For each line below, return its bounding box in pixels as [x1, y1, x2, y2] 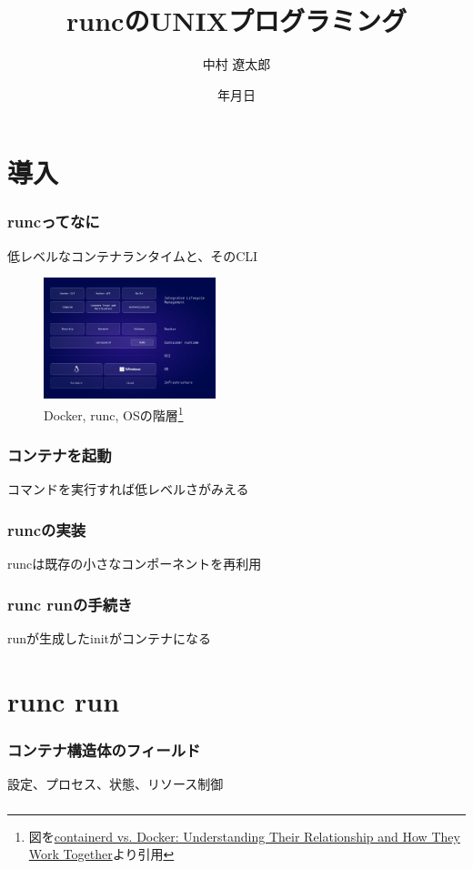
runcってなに [7, 210, 100, 233]
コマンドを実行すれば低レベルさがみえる [7, 480, 249, 499]
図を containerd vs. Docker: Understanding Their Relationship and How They [28, 826, 460, 845]
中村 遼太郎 [202, 55, 271, 74]
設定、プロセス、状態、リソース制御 [7, 774, 224, 793]
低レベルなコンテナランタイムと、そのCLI [7, 246, 258, 265]
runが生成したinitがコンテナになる [7, 629, 212, 648]
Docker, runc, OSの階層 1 [44, 402, 184, 424]
